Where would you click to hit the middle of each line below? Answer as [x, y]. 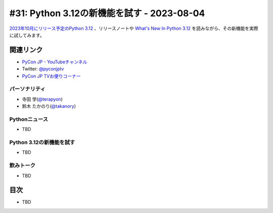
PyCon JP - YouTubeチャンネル [55, 62]
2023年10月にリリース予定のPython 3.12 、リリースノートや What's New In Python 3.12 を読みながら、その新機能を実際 [134, 28]
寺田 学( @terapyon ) [42, 99]
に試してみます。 [27, 35]
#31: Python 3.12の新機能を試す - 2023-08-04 [107, 13]
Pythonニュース [29, 119]
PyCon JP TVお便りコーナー [51, 76]
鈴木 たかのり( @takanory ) [49, 106]
